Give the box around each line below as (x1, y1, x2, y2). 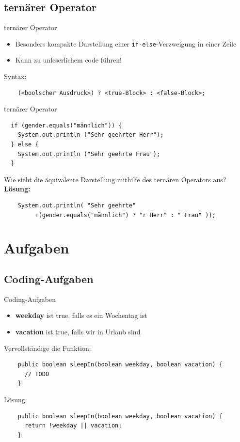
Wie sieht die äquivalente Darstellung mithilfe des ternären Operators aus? (4, 174, 226, 184)
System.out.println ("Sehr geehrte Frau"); (17, 150, 160, 158)
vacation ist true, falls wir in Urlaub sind (15, 326, 141, 336)
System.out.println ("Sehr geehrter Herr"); (17, 131, 164, 139)
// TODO (24, 370, 49, 378)
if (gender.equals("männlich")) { (11, 122, 122, 129)
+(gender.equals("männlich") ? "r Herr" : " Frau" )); (35, 211, 216, 219)
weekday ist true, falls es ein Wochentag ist (15, 310, 147, 320)
